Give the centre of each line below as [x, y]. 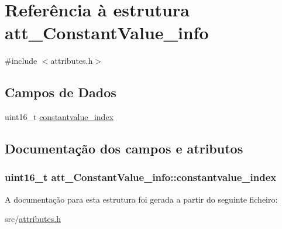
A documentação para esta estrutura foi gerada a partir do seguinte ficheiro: [141, 199]
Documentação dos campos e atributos [124, 148]
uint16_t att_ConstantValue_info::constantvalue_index [141, 177]
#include [21, 61]
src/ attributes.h [33, 219]
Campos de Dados [61, 92]
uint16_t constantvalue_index [59, 117]
